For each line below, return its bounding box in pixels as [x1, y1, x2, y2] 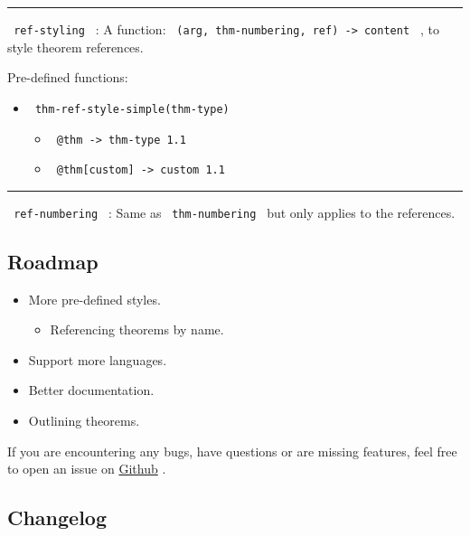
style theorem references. [7, 37, 144, 56]
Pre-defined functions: [7, 68, 128, 87]
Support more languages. [28, 350, 167, 369]
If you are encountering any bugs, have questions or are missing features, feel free [7, 441, 457, 460]
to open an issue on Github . [7, 459, 166, 478]
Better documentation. [28, 381, 155, 400]
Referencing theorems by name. [50, 320, 224, 339]
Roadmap [7, 247, 99, 275]
